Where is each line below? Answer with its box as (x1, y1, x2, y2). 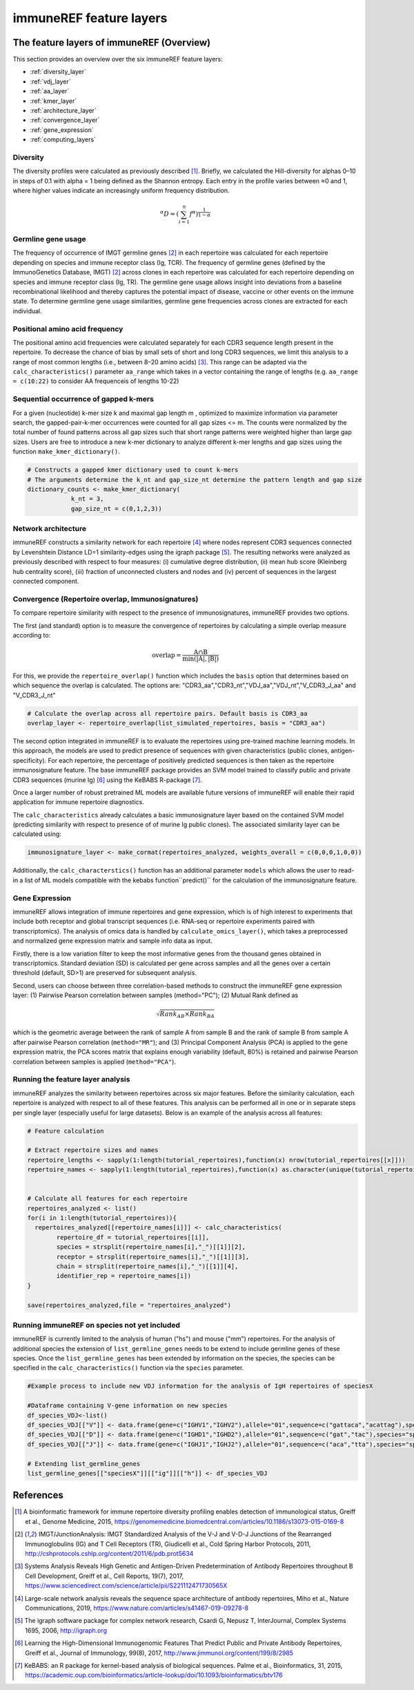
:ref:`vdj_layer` (30, 77, 71, 86)
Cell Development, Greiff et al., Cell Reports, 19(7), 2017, (25, 1572, 184, 1580)
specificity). (12, 756, 47, 764)
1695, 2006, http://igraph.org (25, 1626, 107, 1635)
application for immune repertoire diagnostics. (12, 798, 144, 806)
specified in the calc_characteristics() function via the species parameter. (12, 1364, 244, 1372)
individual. (12, 306, 43, 315)
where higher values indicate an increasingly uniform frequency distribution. (12, 187, 230, 195)
